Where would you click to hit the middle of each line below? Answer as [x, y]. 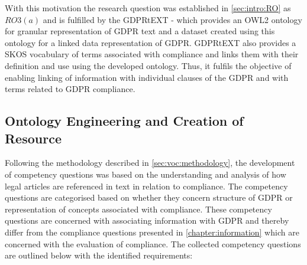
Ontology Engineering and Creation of [124, 121]
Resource [33, 138]
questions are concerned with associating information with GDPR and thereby [147, 220]
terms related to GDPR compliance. [70, 89]
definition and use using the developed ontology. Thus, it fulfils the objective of [148, 65]
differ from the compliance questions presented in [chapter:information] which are [152, 232]
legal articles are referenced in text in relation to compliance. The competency [146, 186]
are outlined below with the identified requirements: [99, 255]
